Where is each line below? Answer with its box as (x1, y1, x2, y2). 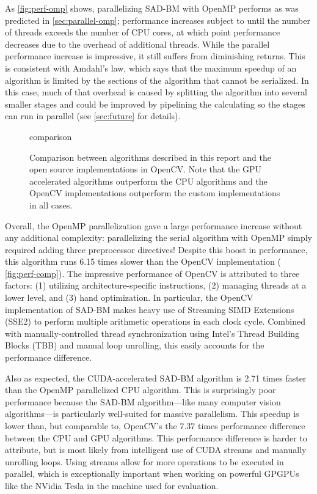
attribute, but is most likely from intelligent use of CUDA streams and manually (5, 443, 307, 456)
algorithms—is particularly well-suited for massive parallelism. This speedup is (5, 407, 299, 420)
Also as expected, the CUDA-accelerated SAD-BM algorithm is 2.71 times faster (5, 371, 307, 384)
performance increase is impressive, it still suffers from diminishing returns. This (5, 50, 305, 62)
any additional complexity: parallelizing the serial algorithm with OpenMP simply (5, 231, 312, 244)
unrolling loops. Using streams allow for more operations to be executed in (5, 455, 284, 468)
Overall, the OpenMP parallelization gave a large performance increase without (5, 219, 302, 232)
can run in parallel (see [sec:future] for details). (5, 109, 181, 122)
